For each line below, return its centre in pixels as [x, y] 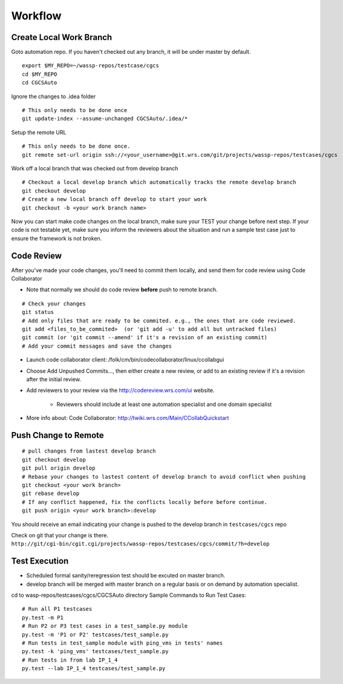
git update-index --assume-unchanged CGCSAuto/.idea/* [105, 119]
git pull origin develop [59, 468]
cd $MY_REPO [40, 74]
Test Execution [40, 561]
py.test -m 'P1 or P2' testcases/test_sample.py [95, 634]
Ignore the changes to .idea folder [54, 96]
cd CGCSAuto [40, 83]
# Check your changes [54, 304]
